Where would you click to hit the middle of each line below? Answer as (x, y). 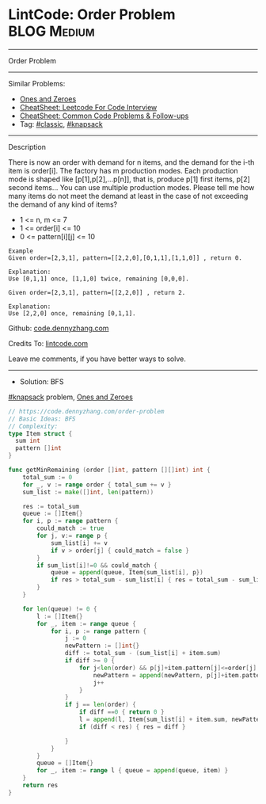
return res (40, 786)
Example (21, 251)
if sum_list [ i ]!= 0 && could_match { (97, 565)
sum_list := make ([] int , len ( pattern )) (88, 492)
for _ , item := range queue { (86, 623)
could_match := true (70, 528)
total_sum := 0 (47, 477)
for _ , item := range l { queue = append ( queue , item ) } (133, 771)
